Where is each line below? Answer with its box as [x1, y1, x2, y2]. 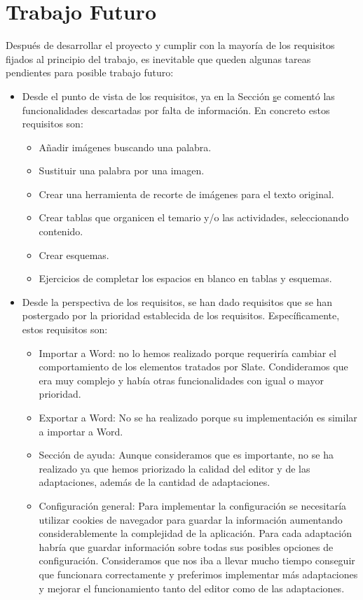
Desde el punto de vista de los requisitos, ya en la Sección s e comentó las [22, 88, 335, 103]
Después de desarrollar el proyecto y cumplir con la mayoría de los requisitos [6, 38, 335, 53]
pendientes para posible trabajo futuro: [6, 65, 174, 80]
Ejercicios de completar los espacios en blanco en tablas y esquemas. [39, 271, 332, 286]
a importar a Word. [39, 424, 123, 438]
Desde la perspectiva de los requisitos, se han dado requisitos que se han [22, 294, 333, 309]
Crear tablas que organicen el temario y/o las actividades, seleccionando [39, 210, 349, 225]
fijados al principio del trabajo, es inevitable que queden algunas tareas [6, 51, 311, 66]
